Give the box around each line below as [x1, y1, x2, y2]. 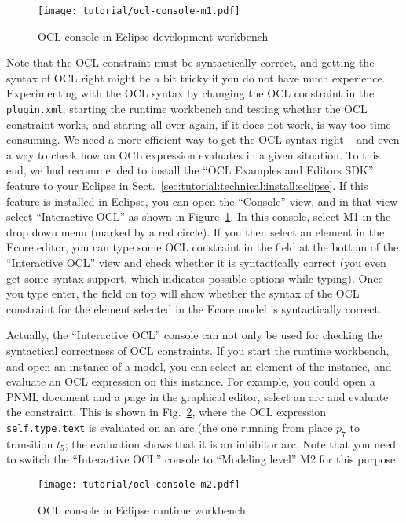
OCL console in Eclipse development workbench [38, 27, 269, 44]
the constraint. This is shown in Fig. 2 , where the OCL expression [6, 404, 326, 420]
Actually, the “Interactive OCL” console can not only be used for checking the [6, 327, 382, 343]
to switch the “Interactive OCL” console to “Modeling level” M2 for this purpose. [6, 451, 399, 467]
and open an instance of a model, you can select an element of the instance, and [6, 357, 392, 374]
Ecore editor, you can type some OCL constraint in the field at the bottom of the [6, 239, 399, 255]
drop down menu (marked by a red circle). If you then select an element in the [6, 223, 385, 240]
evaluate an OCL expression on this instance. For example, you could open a [6, 373, 375, 390]
